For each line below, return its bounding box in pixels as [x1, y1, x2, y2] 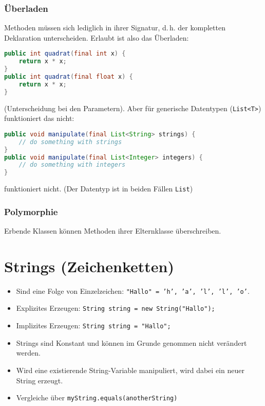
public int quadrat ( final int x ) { [4, 50, 126, 58]
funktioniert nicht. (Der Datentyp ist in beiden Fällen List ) [4, 183, 193, 194]
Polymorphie [4, 205, 58, 218]
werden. [16, 347, 41, 358]
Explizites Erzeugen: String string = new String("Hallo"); [16, 303, 215, 313]
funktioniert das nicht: [4, 113, 74, 123]
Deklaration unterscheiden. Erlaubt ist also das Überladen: [4, 32, 189, 43]
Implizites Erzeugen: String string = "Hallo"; [16, 320, 171, 331]
